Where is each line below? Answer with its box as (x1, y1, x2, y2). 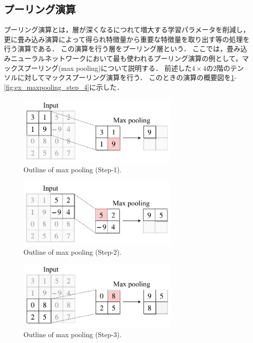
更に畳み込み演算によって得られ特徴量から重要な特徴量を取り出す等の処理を (4, 34, 250, 44)
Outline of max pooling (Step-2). (23, 247, 122, 257)
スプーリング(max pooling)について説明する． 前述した (17, 62, 192, 73)
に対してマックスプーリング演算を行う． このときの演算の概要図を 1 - (17, 72, 237, 82)
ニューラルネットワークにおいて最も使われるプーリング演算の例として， (10, 53, 242, 63)
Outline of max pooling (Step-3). (23, 329, 122, 340)
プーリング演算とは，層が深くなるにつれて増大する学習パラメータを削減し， (4, 24, 250, 35)
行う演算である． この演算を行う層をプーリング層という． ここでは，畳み (4, 43, 241, 54)
